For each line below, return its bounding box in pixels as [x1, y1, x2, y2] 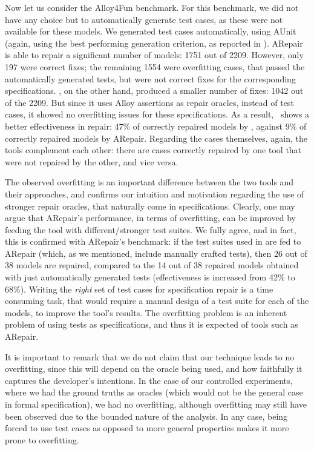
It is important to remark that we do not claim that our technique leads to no [5, 350, 295, 363]
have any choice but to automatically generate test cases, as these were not [5, 13, 283, 25]
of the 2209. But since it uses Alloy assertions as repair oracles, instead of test [5, 96, 294, 108]
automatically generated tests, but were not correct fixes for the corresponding [5, 72, 296, 85]
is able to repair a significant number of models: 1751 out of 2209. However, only [5, 48, 304, 61]
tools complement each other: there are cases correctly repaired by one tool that [5, 144, 302, 156]
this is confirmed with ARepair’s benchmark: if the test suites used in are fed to [5, 235, 301, 248]
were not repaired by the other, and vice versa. [5, 155, 178, 168]
